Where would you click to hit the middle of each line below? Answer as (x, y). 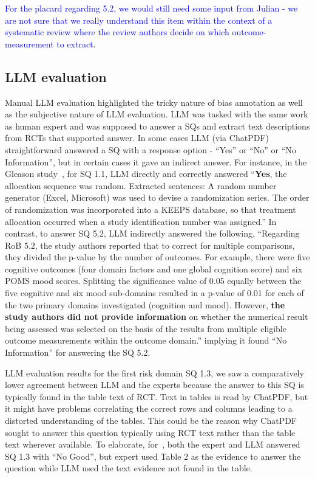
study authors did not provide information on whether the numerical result (157, 317)
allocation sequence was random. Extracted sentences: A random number (141, 185)
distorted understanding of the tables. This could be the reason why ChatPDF (151, 421)
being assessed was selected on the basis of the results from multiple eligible (146, 328)
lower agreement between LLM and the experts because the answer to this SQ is (154, 385)
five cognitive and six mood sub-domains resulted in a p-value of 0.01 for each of (154, 293)
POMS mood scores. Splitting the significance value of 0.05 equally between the (153, 281)
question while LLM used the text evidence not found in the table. (129, 468)
